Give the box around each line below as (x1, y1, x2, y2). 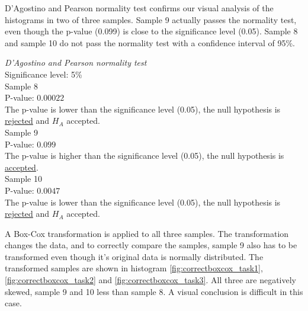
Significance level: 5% (5, 68, 82, 80)
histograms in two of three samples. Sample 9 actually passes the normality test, (5, 13, 297, 25)
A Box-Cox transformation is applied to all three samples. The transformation (5, 227, 289, 239)
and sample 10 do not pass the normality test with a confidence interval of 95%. (5, 36, 295, 49)
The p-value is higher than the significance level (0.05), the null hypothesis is (5, 149, 284, 162)
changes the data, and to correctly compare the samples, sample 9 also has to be (5, 239, 297, 251)
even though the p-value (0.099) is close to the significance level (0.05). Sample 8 (5, 25, 298, 37)
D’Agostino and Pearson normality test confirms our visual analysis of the (5, 2, 274, 14)
